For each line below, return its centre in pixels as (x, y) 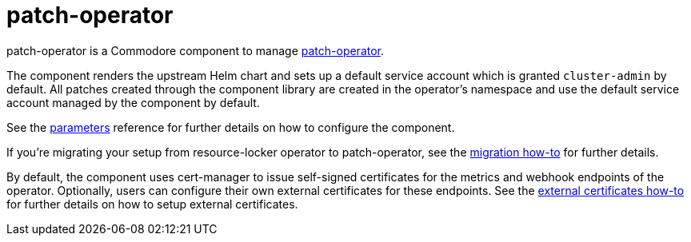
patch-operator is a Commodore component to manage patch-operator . (196, 50)
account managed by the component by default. (133, 102)
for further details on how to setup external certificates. (152, 204)
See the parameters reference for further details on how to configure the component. (231, 127)
